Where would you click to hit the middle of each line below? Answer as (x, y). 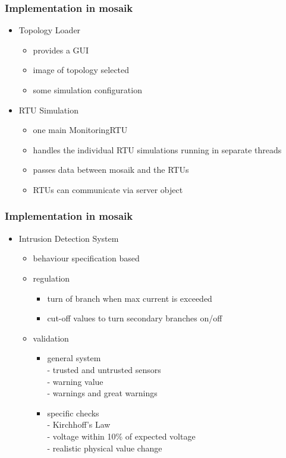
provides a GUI (61, 50)
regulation (51, 278)
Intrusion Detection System (69, 238)
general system (74, 358)
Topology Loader (50, 30)
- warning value (75, 381)
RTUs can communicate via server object (108, 189)
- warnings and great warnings (102, 393)
